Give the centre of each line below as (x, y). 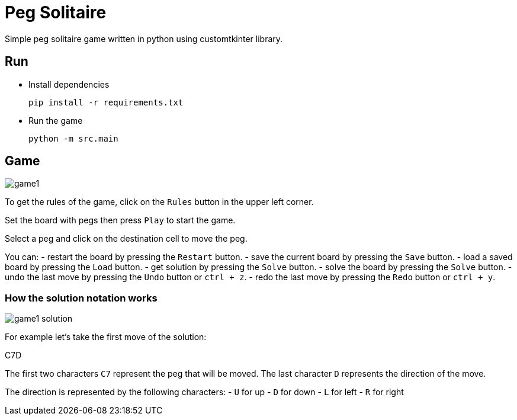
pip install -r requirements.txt (106, 102)
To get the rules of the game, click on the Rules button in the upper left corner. (159, 202)
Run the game (56, 120)
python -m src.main (73, 138)
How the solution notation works (81, 298)
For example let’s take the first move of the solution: (106, 337)
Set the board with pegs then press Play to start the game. (120, 220)
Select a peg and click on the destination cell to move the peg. (126, 239)
